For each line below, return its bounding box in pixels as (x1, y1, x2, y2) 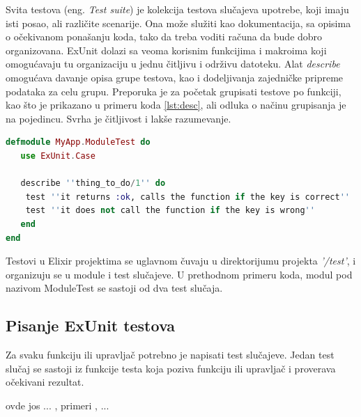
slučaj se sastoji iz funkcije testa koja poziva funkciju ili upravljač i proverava (6, 361, 336, 375)
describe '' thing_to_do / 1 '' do (20, 178, 166, 189)
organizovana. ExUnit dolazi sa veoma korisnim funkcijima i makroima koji (6, 42, 327, 57)
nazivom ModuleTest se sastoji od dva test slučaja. (6, 281, 223, 295)
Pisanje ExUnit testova (6, 315, 176, 336)
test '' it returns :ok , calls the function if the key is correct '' (25, 191, 351, 202)
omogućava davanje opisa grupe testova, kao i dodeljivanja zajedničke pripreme (6, 70, 344, 84)
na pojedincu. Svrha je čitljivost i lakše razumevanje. (6, 111, 231, 125)
